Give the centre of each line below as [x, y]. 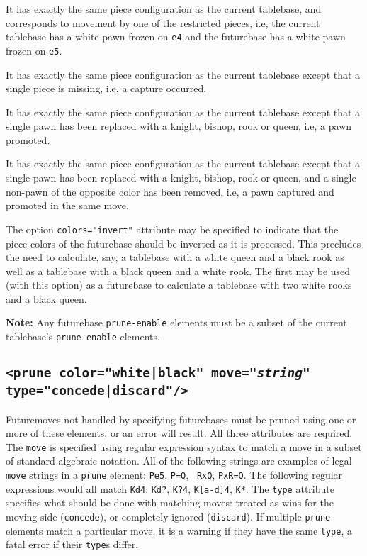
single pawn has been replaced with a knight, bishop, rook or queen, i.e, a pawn [179, 126]
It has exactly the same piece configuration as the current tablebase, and [164, 9]
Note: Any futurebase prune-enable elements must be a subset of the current [176, 322]
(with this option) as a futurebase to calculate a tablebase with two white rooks [179, 285]
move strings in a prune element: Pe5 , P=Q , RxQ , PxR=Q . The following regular [174, 475]
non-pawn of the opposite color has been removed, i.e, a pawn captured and [170, 191]
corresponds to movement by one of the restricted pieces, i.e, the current [163, 22]
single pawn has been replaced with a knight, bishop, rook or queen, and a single [181, 178]
